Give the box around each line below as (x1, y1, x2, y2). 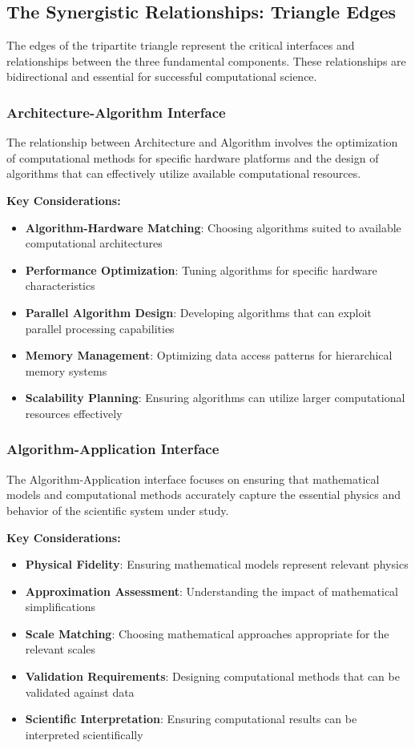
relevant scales (25, 641, 96, 658)
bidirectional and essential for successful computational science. (6, 68, 317, 85)
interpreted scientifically (25, 726, 143, 742)
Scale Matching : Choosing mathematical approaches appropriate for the (25, 625, 389, 641)
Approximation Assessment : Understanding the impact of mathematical (25, 582, 399, 599)
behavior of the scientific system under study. (6, 501, 229, 518)
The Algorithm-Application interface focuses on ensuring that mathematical (6, 470, 380, 487)
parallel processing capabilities (25, 320, 175, 336)
